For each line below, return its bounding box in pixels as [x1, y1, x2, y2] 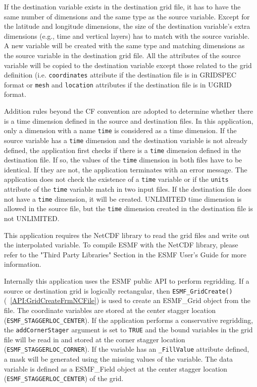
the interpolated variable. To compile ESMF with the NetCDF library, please [4, 239, 238, 250]
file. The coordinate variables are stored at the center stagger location [4, 305, 216, 315]
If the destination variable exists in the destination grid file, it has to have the [4, 1, 241, 11]
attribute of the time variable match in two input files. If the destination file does [4, 184, 252, 194]
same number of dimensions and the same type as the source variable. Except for [4, 11, 250, 21]
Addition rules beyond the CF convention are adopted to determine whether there [4, 106, 253, 116]
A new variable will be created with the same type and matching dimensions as [4, 40, 245, 51]
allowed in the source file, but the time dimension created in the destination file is [4, 203, 253, 214]
